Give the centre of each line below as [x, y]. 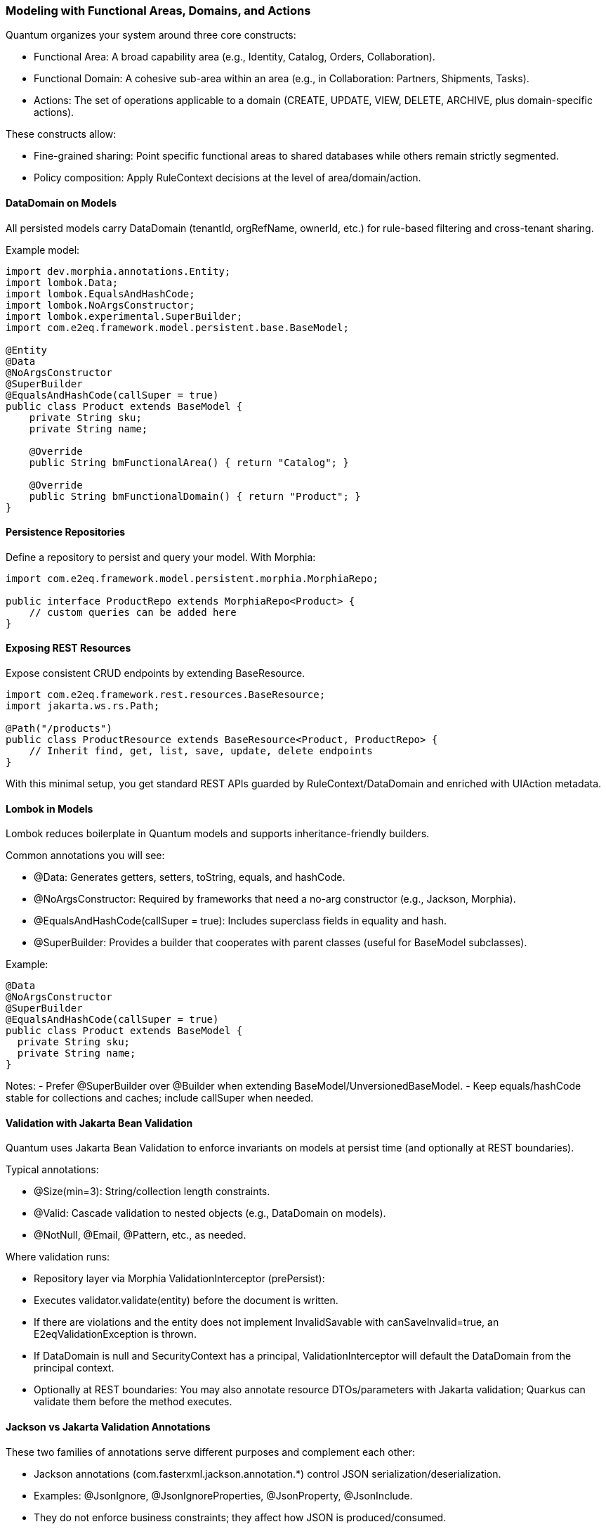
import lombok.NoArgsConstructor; [100, 305]
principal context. [74, 1368]
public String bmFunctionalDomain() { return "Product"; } [195, 496]
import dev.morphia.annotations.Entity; [118, 271]
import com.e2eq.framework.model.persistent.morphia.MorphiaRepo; [192, 578]
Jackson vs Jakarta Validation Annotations [108, 1427]
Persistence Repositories [66, 532]
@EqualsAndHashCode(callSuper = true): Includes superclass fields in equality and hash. [241, 921]
